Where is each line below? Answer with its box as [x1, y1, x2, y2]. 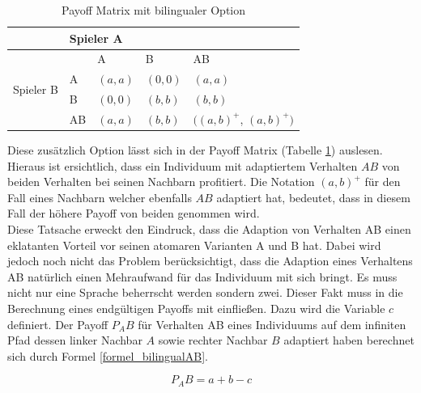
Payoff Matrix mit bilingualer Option [61, 2, 246, 18]
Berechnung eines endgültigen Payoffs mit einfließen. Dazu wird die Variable [7, 300, 385, 316]
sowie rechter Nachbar [158, 332, 268, 349]
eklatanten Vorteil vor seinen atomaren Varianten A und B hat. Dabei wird [7, 236, 381, 253]
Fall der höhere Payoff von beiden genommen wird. [7, 205, 260, 222]
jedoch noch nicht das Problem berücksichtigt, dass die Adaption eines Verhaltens [7, 252, 413, 269]
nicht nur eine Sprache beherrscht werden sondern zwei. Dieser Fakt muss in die [7, 284, 403, 301]
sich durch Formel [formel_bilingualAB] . [7, 347, 208, 364]
